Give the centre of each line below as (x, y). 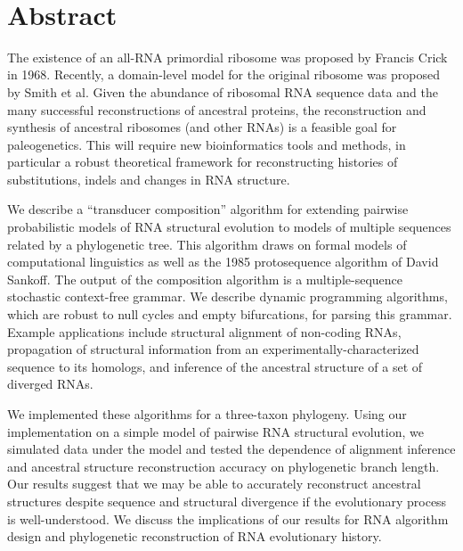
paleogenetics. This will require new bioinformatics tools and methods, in (207, 144)
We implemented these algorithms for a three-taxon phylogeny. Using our (207, 414)
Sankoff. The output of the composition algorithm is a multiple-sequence (205, 279)
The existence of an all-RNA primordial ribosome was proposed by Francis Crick (227, 57)
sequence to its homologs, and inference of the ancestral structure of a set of (215, 366)
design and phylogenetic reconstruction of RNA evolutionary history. (195, 536)
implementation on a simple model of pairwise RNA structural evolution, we (215, 431)
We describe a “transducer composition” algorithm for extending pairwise (208, 209)
